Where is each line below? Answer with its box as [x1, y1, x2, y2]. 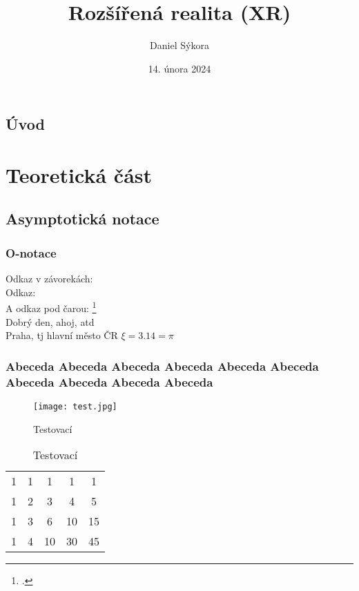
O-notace [6, 244, 57, 261]
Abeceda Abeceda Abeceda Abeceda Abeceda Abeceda [6, 357, 319, 374]
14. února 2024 [148, 61, 211, 75]
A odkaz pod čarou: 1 [6, 299, 97, 315]
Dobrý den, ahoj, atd [6, 314, 95, 329]
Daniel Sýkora [150, 38, 209, 52]
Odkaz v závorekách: [6, 271, 93, 286]
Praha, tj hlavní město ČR [6, 328, 118, 342]
